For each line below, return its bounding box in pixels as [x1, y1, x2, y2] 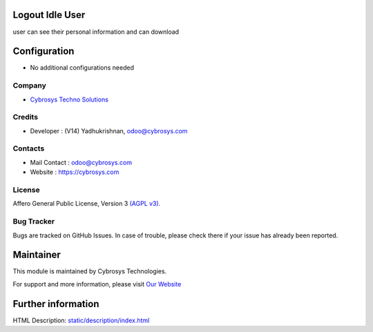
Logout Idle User [12, 9, 86, 21]
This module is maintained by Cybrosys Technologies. [12, 267, 167, 275]
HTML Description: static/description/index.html [12, 316, 150, 324]
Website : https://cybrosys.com [30, 168, 119, 176]
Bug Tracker [12, 217, 55, 226]
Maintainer [12, 249, 61, 261]
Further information [12, 297, 99, 310]
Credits [12, 113, 38, 122]
